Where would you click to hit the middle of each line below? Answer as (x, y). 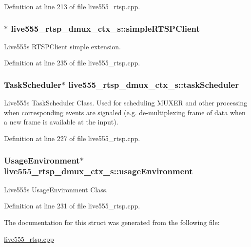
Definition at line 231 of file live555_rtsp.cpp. (72, 206)
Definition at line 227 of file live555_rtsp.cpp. (72, 138)
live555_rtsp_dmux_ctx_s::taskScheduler (154, 84)
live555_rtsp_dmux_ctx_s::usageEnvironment (98, 171)
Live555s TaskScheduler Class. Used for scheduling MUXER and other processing (126, 103)
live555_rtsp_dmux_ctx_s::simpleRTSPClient (105, 28)
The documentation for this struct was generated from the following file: (112, 222)
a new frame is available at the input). (61, 122)
